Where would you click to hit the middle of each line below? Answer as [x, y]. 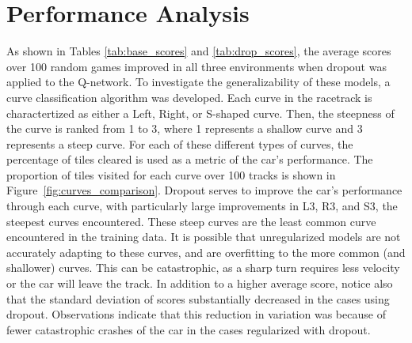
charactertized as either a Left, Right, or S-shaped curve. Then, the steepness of [200, 113]
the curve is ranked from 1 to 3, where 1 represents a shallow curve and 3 [185, 128]
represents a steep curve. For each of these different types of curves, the [180, 143]
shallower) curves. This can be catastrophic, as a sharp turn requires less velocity [203, 268]
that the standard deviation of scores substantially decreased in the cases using [198, 298]
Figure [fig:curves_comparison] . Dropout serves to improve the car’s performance [204, 190]
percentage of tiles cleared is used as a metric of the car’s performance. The [190, 159]
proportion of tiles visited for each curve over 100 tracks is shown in [171, 174]
